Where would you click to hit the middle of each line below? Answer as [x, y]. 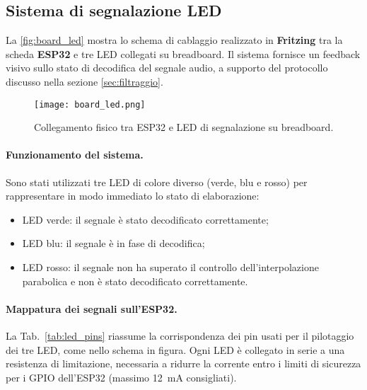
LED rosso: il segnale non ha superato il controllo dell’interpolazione [170, 267]
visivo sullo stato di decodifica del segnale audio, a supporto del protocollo [167, 68]
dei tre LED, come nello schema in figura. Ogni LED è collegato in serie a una [175, 349]
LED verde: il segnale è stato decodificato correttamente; [145, 219]
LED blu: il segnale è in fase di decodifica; [113, 243]
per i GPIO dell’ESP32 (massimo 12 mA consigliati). [121, 377]
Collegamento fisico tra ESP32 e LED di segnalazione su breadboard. [184, 127]
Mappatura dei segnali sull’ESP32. [92, 308]
